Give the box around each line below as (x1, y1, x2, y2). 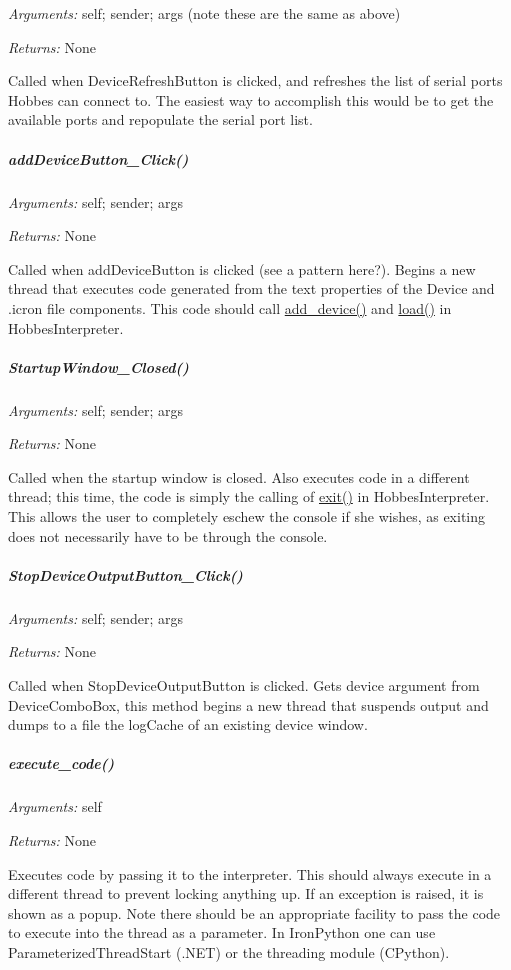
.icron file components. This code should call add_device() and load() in (8, 297, 452, 318)
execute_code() (8, 753, 115, 774)
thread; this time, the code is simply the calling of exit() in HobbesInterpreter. (8, 486, 490, 507)
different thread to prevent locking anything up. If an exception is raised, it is (8, 883, 484, 904)
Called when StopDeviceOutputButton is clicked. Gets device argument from (8, 674, 480, 695)
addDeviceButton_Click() (8, 148, 189, 169)
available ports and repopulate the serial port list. (8, 109, 313, 130)
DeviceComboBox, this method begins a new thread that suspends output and (8, 694, 489, 715)
